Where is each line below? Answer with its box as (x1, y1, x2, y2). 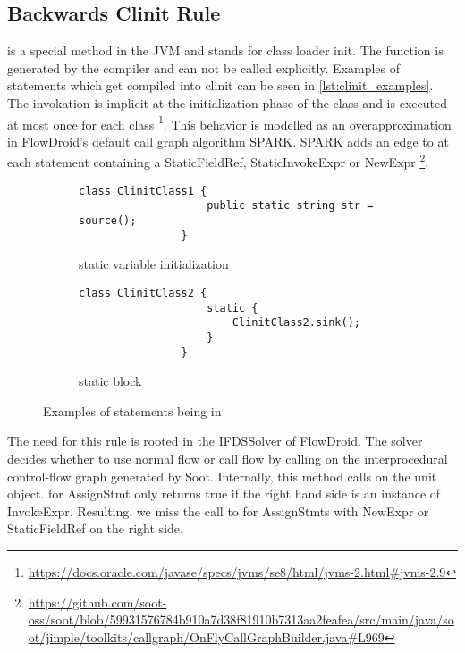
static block (79, 372, 142, 390)
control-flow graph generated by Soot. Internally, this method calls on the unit (7, 466, 437, 485)
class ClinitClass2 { (79, 286, 207, 299)
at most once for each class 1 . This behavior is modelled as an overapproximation (7, 112, 452, 133)
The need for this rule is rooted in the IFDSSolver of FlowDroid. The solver (7, 431, 423, 450)
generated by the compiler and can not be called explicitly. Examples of (7, 58, 401, 77)
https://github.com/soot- (28, 592, 167, 611)
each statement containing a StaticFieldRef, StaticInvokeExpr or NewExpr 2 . (7, 150, 429, 172)
